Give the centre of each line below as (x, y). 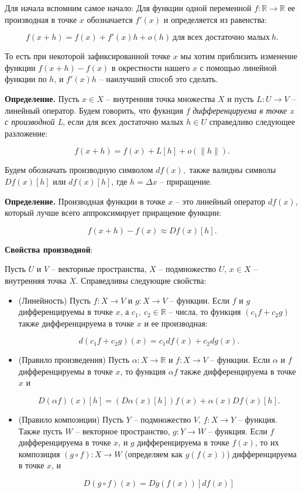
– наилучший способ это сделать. (159, 79)
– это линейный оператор (220, 201)
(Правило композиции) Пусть (71, 419)
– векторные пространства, (99, 269)
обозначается (110, 19)
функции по (26, 79)
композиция (39, 453)
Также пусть (40, 431)
